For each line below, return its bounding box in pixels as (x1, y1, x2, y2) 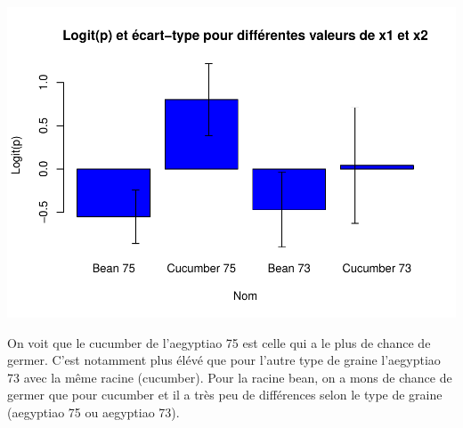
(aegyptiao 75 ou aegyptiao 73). (7, 402, 180, 421)
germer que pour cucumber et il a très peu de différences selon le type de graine (7, 385, 443, 404)
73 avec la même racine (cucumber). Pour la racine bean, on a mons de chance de (7, 367, 452, 386)
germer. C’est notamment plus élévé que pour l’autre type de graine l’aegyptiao (7, 351, 441, 369)
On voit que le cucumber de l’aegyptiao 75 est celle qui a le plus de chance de (7, 333, 431, 351)
